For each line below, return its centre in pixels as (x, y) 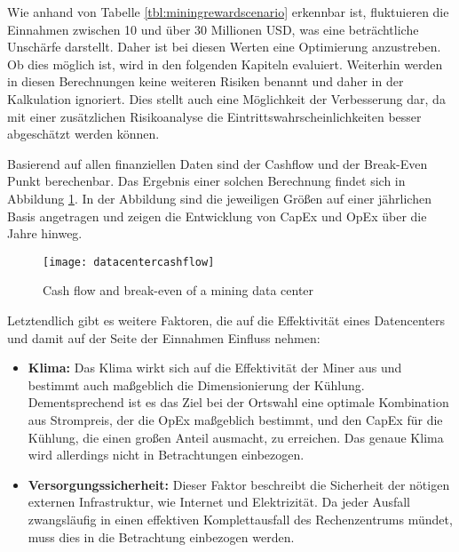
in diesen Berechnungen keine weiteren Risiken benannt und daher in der (206, 81)
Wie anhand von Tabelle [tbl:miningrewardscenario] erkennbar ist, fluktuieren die (228, 12)
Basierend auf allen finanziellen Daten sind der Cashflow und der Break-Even (218, 163)
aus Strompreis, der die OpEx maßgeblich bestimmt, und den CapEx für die (235, 419)
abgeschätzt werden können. (83, 134)
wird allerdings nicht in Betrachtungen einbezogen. (166, 455)
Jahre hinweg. (45, 233)
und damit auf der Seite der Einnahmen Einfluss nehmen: (164, 337)
